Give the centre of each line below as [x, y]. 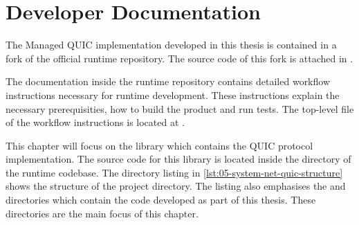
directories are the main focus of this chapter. [102, 213]
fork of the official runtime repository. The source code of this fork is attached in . [179, 58]
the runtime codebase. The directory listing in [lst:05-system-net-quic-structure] [174, 172]
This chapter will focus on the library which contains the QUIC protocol [159, 145]
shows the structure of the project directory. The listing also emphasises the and [176, 186]
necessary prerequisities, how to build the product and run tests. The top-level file [180, 108]
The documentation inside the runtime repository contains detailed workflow [168, 81]
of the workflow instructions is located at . [95, 122]
